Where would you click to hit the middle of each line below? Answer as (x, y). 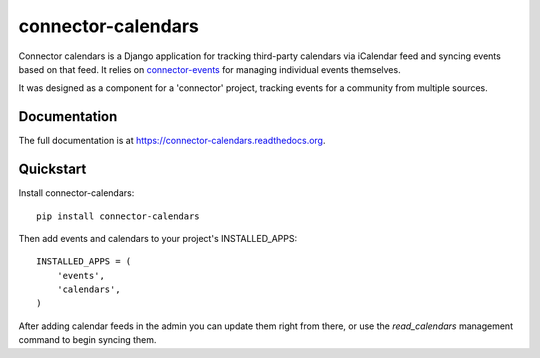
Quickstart (52, 169)
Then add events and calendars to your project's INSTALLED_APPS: (158, 238)
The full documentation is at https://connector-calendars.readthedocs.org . (172, 141)
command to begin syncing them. (87, 340)
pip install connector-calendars (118, 216)
